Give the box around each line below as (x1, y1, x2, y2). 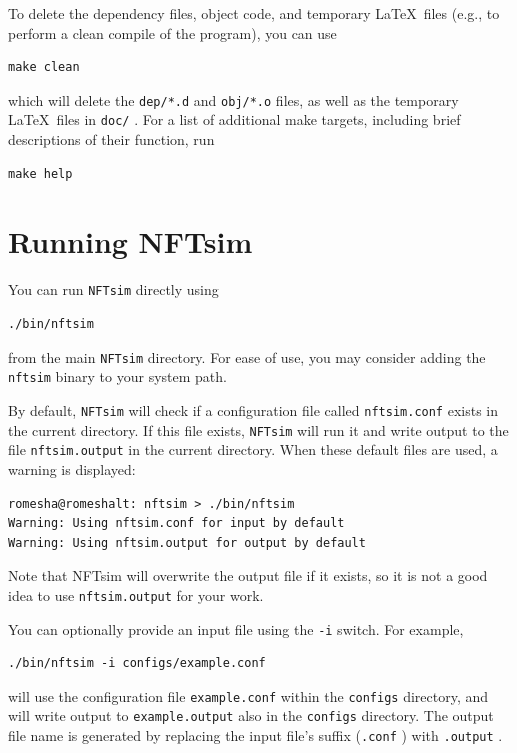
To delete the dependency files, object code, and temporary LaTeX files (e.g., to (8, 3, 500, 23)
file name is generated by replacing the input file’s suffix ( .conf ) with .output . (8, 725, 503, 746)
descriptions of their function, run (8, 129, 215, 150)
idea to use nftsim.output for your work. (8, 584, 264, 605)
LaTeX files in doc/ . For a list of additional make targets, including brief (8, 109, 461, 130)
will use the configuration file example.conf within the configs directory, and (8, 685, 489, 706)
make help (8, 166, 73, 181)
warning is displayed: (8, 458, 136, 479)
